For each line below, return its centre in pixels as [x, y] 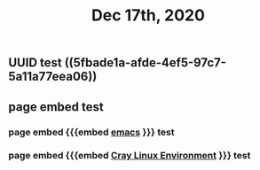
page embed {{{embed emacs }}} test [91, 132]
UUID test [35, 63]
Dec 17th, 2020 [148, 15]
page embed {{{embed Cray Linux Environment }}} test [130, 156]
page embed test [56, 107]
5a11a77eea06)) [53, 77]
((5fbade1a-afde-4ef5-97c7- [146, 63]
